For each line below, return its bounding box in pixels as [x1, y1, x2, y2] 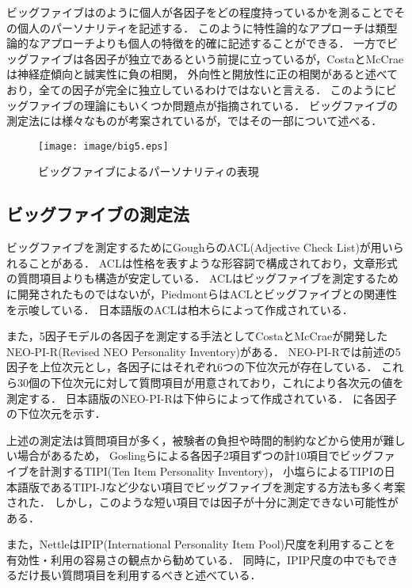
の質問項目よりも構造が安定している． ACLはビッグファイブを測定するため [6, 270, 399, 286]
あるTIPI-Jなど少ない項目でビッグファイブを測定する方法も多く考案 [50, 478, 406, 495]
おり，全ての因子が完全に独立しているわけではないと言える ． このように [6, 81, 386, 97]
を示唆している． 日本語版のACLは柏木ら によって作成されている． [6, 301, 353, 317]
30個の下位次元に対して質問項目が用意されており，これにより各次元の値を [17, 374, 404, 390]
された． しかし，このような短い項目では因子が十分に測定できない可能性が [6, 494, 399, 510]
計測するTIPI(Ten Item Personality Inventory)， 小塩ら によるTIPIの [39, 462, 384, 479]
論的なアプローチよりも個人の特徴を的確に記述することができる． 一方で [6, 35, 387, 51]
